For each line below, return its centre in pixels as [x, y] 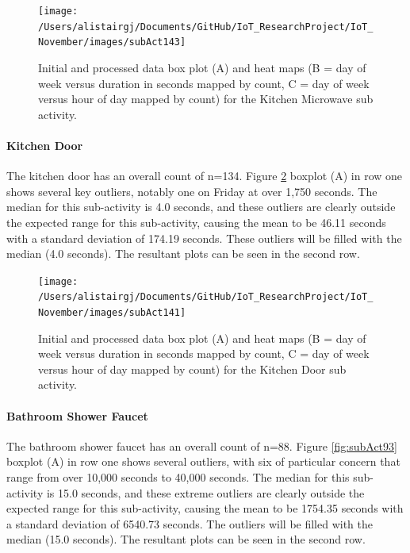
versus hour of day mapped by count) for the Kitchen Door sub [192, 369]
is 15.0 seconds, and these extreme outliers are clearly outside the [205, 492]
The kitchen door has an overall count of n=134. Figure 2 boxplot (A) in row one [205, 176]
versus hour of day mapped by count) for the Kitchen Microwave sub [206, 99]
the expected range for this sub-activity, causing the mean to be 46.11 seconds [196, 222]
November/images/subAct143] [112, 42]
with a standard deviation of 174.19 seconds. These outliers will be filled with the [204, 238]
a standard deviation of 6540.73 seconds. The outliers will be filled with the [190, 523]
